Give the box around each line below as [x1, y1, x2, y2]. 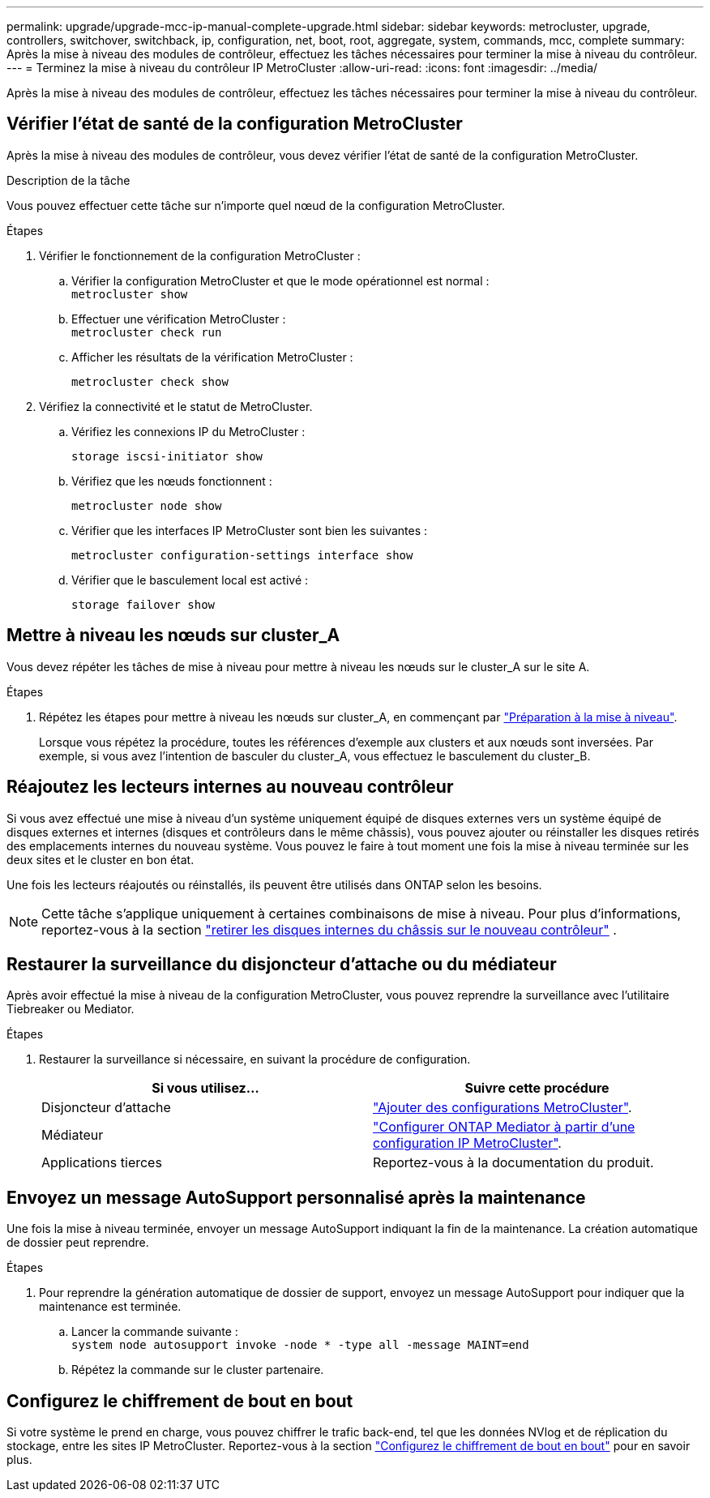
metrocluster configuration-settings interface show [71, 548, 413, 562]
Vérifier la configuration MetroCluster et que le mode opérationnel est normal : [71, 273, 490, 288]
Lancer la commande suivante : [71, 1325, 238, 1339]
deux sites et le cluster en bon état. [6, 852, 195, 867]
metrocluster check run [71, 325, 222, 339]
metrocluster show [71, 287, 188, 301]
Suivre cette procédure [464, 1080, 609, 1097]
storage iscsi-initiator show [71, 449, 263, 463]
